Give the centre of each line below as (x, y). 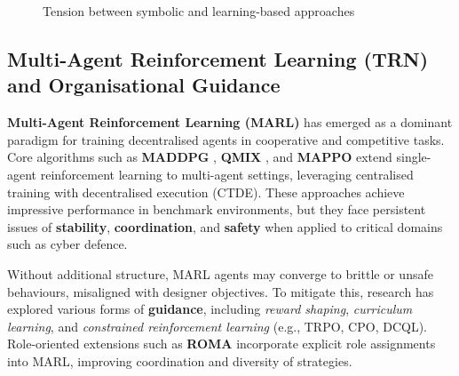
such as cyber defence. (67, 244)
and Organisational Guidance (144, 85)
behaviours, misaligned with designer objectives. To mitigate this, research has (221, 291)
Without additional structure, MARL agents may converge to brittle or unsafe (220, 273)
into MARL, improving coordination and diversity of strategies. (180, 360)
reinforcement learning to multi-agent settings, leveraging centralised (227, 174)
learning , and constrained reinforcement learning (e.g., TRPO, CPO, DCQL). (217, 326)
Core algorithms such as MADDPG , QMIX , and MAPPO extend (200, 157)
